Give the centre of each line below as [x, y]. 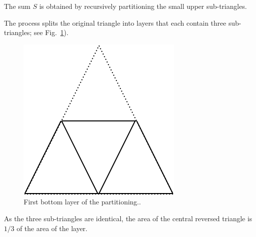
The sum [17, 6]
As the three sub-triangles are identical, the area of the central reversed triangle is [128, 218]
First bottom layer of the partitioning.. [82, 202]
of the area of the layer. [52, 228]
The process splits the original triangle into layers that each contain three [115, 22]
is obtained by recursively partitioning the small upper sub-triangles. [143, 6]
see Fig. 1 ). [51, 32]
